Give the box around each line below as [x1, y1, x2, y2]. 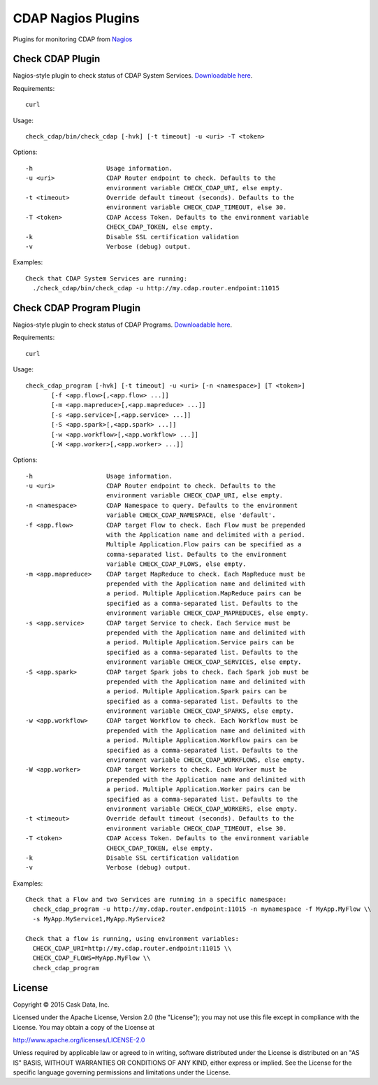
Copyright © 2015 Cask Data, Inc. [13, 1000, 110, 1009]
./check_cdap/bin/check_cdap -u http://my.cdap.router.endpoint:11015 [32, 284, 279, 292]
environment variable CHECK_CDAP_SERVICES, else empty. [106, 658, 302, 666]
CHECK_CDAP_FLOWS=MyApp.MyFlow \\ [32, 954, 151, 962]
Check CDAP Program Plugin [13, 302, 141, 314]
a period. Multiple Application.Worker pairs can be [106, 786, 291, 793]
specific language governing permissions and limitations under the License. [13, 1068, 231, 1077]
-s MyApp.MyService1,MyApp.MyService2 [32, 915, 166, 923]
